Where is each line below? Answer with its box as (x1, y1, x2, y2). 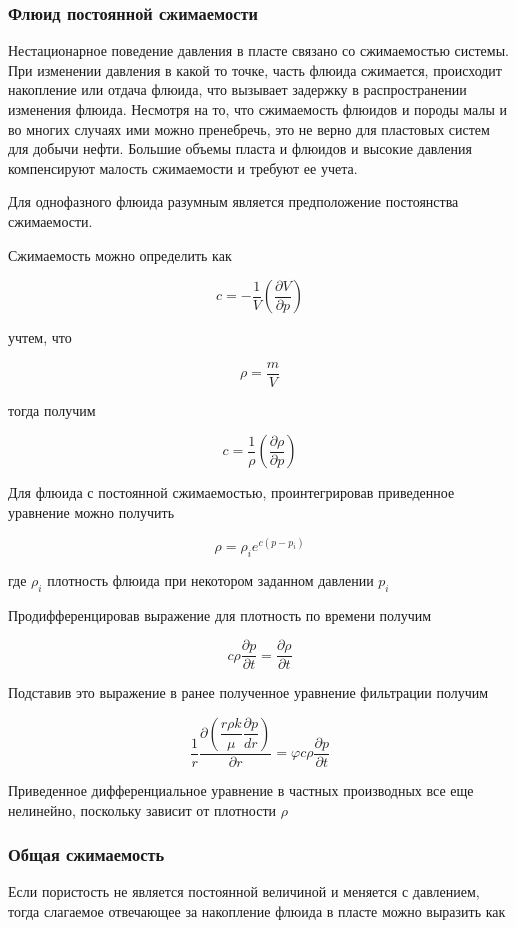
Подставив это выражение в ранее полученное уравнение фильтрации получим (8, 682, 489, 703)
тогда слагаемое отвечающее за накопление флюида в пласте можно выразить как (8, 900, 506, 921)
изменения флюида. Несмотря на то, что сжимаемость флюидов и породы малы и (8, 99, 507, 119)
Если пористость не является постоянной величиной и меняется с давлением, (8, 881, 480, 902)
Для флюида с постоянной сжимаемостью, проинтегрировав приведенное (8, 482, 455, 503)
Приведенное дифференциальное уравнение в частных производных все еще (8, 779, 474, 800)
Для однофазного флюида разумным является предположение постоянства (8, 191, 459, 212)
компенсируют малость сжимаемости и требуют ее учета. (8, 157, 358, 178)
